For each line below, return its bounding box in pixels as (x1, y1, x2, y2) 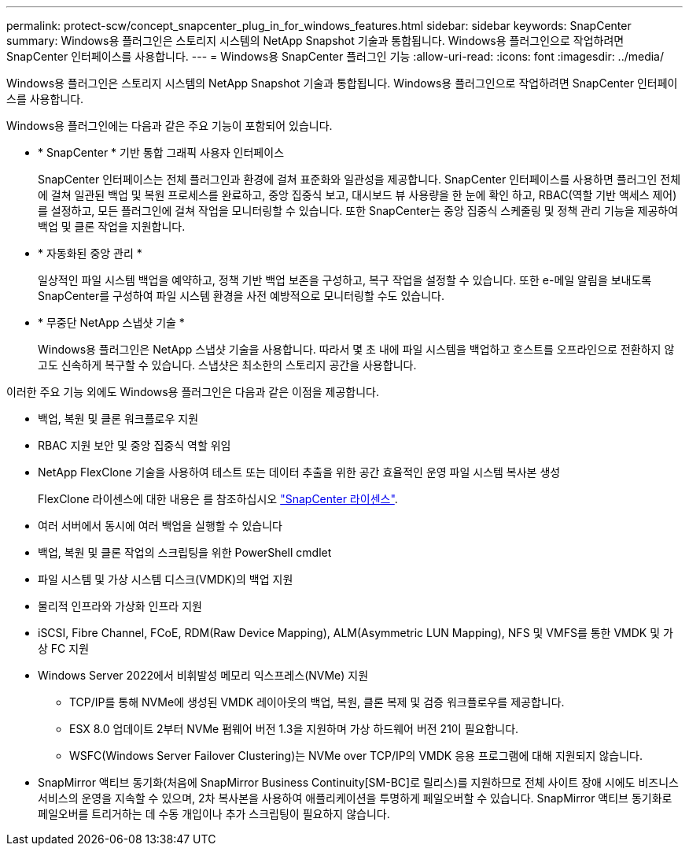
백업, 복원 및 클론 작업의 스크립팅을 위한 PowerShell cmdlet (38, 546, 332, 559)
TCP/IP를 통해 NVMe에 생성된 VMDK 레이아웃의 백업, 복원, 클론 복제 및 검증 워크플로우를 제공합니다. (69, 695, 565, 709)
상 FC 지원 (38, 642, 90, 655)
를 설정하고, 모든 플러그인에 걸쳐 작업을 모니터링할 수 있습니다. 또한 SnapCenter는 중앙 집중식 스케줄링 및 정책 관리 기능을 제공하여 (38, 204, 679, 217)
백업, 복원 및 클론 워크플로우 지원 (38, 412, 199, 425)
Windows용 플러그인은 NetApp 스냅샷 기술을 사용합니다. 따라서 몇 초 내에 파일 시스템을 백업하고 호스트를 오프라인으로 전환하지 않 (38, 343, 675, 356)
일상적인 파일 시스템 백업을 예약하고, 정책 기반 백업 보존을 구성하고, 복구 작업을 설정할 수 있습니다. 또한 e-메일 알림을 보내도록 (38, 273, 652, 287)
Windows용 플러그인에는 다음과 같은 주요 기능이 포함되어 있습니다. (6, 119, 333, 132)
